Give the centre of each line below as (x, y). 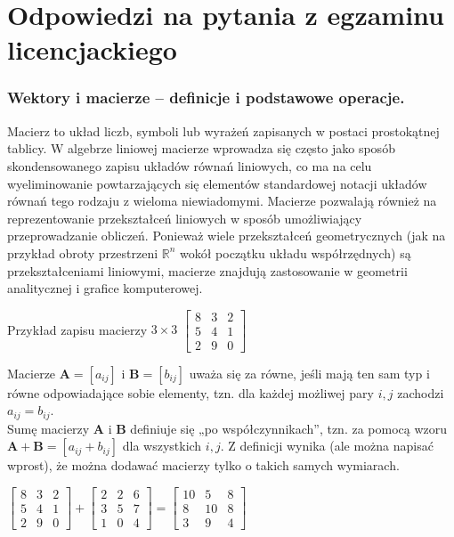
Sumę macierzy (49, 428)
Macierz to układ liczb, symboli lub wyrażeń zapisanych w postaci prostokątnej (223, 130)
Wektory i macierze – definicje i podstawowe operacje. (206, 98)
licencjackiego (92, 49)
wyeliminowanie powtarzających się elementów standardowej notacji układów (217, 183)
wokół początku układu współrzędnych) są (296, 252)
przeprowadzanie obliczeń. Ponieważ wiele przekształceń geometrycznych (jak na (227, 236)
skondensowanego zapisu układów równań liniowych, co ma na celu (190, 165)
